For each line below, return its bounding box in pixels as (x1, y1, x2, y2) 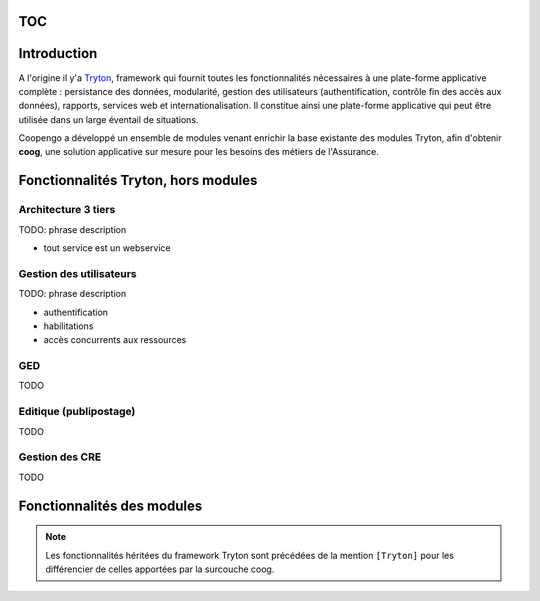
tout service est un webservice (43, 242, 171, 254)
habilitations (43, 320, 94, 332)
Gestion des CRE (18, 450, 102, 464)
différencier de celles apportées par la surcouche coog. (45, 563, 275, 575)
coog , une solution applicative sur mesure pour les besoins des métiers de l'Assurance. (18, 146, 379, 158)
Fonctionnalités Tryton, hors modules (18, 172, 258, 189)
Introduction (18, 45, 98, 62)
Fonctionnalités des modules (18, 497, 203, 514)
